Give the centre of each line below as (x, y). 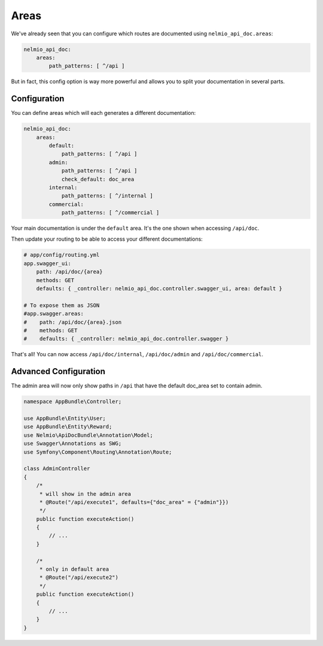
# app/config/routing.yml (62, 255)
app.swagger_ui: (48, 263)
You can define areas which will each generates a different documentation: (103, 113)
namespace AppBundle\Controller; (73, 402)
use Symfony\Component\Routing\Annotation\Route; (98, 452)
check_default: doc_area (98, 179)
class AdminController (57, 469)
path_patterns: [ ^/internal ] (107, 196)
